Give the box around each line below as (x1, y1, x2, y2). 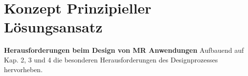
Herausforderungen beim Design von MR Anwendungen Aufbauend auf (4, 45, 244, 55)
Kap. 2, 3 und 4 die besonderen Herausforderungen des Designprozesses (4, 54, 218, 64)
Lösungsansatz (4, 17, 103, 37)
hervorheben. (4, 64, 43, 74)
